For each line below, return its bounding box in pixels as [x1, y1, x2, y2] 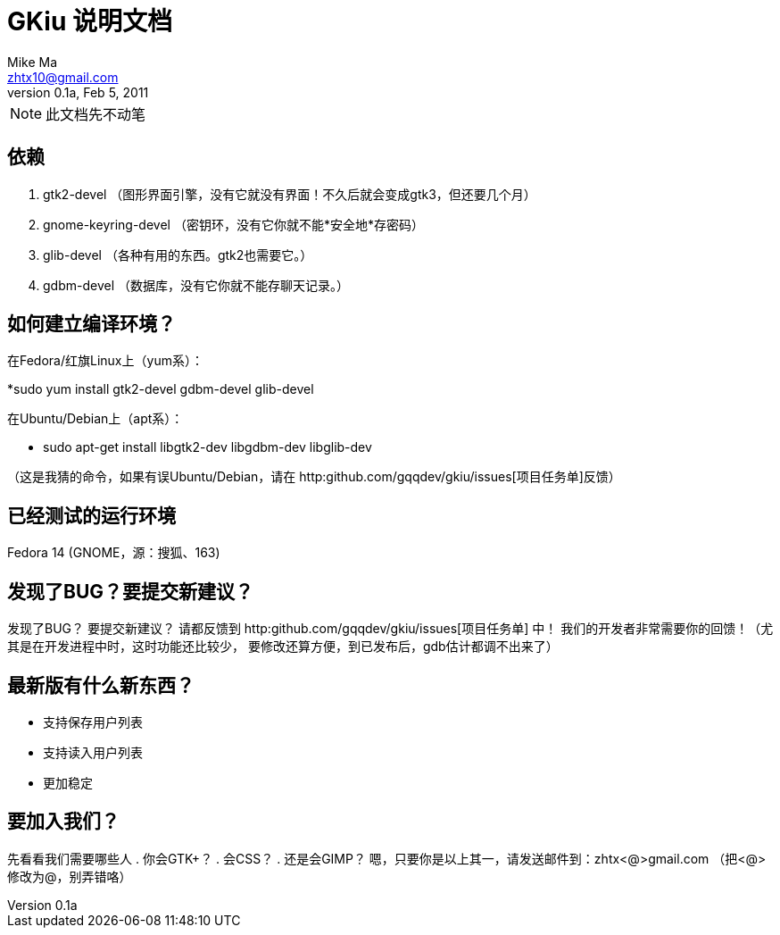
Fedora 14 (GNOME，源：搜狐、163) [7, 545, 220, 561]
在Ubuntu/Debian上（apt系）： [7, 411, 184, 427]
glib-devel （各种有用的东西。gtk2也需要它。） [43, 246, 313, 263]
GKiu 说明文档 [7, 6, 173, 37]
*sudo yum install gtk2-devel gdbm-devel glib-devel [7, 381, 314, 397]
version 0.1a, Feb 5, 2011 [7, 84, 149, 100]
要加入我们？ [7, 810, 120, 833]
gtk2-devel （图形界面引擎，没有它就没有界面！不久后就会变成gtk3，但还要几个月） [43, 186, 536, 202]
